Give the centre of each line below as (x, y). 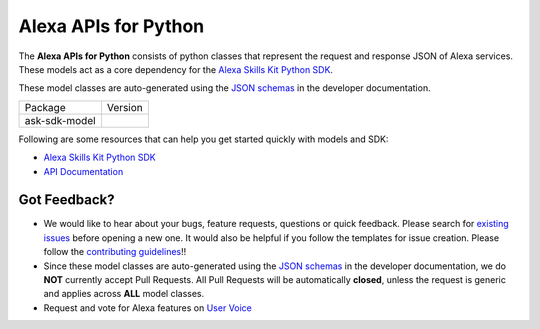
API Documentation (83, 171)
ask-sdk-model (60, 120)
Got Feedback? (66, 200)
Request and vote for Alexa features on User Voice (147, 307)
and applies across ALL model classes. (124, 294)
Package (45, 107)
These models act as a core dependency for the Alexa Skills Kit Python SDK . (176, 69)
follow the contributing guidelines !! (115, 252)
